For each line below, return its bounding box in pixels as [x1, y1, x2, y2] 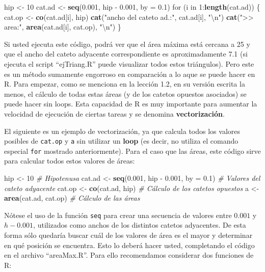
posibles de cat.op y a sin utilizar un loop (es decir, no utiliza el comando [4, 135, 238, 146]
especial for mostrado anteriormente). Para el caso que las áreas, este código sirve [4, 145, 261, 156]
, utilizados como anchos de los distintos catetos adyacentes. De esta [33, 220, 246, 230]
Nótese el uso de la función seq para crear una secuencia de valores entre [4, 209, 232, 220]
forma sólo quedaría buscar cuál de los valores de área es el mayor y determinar [4, 230, 253, 240]
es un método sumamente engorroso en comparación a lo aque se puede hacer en [4, 68, 255, 79]
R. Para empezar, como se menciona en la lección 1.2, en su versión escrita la [4, 78, 245, 89]
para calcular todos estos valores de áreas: [4, 155, 135, 166]
